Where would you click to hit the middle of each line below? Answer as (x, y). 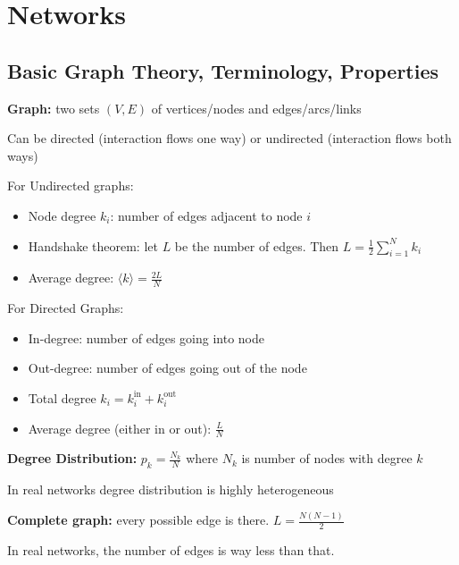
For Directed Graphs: (66, 308)
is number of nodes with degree (327, 458)
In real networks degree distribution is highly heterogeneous (171, 489)
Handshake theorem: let (93, 245)
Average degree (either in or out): (120, 428)
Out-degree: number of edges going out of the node (167, 368)
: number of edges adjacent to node (206, 215)
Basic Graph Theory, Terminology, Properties (223, 70)
